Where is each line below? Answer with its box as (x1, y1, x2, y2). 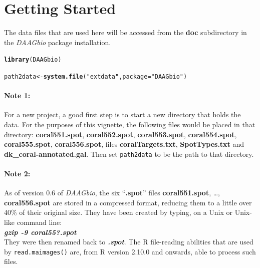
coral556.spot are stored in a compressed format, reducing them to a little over (4, 197, 252, 207)
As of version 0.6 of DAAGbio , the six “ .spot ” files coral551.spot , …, (4, 187, 220, 198)
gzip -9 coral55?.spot (4, 226, 77, 237)
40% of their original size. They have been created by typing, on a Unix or (4, 207, 233, 217)
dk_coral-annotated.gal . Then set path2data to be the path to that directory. (4, 148, 254, 159)
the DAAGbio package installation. (4, 37, 111, 47)
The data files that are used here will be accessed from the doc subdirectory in (4, 27, 247, 38)
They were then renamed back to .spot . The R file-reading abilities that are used (4, 236, 253, 247)
